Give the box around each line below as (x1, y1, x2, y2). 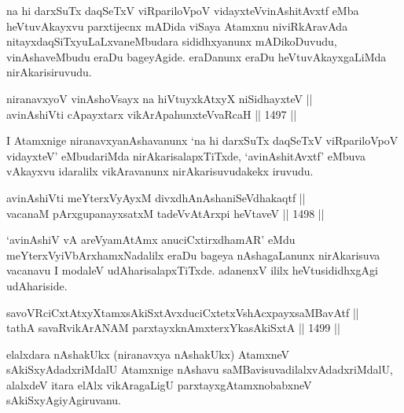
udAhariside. (6, 277, 68, 293)
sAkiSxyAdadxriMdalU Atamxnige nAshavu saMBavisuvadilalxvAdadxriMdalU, (6, 361, 393, 378)
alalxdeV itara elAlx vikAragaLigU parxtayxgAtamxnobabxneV (6, 376, 312, 393)
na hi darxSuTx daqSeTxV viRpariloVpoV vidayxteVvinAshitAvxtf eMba (6, 2, 359, 18)
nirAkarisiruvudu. (6, 64, 92, 80)
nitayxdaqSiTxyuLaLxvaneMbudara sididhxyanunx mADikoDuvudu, (6, 33, 337, 50)
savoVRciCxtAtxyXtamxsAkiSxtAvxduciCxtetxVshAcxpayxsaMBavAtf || (6, 304, 359, 320)
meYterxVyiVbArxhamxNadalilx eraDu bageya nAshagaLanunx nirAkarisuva (6, 246, 380, 263)
